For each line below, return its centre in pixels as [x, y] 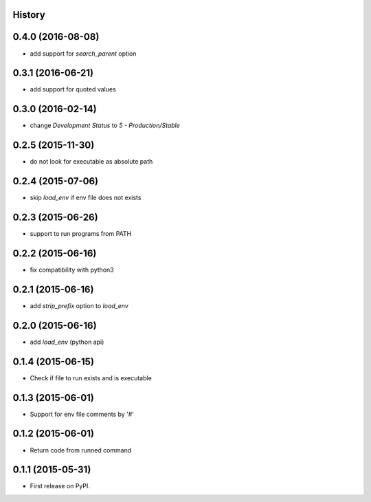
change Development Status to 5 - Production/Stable [105, 125]
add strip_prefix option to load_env [79, 305]
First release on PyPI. [60, 486]
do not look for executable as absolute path [91, 162]
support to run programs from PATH [81, 234]
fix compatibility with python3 [72, 270]
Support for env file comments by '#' [82, 414]
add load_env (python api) [67, 342]
